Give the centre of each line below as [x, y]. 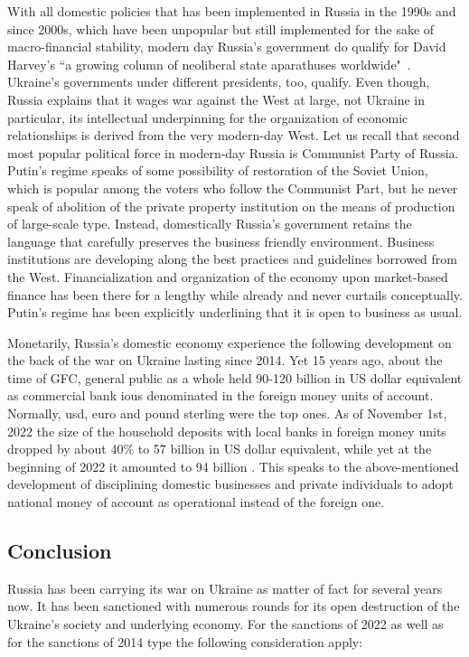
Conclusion [60, 551]
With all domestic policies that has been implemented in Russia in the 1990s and [232, 11]
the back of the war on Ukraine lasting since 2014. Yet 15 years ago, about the [225, 360]
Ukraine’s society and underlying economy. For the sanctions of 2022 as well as [225, 624]
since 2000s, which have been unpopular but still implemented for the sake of [221, 28]
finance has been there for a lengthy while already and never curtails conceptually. [235, 294]
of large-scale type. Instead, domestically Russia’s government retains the [210, 224]
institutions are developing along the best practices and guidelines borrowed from [232, 259]
